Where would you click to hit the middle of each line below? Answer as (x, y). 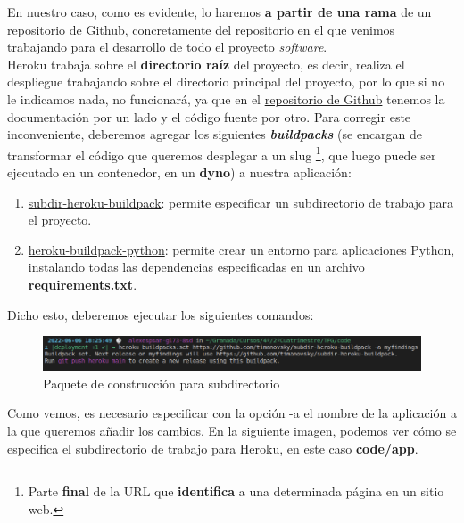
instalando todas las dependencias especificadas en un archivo (196, 267)
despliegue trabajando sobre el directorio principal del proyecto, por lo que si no (226, 82)
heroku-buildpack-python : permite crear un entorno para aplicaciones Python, (241, 249)
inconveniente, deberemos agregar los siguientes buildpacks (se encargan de (215, 134)
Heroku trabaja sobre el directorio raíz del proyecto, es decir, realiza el (206, 64)
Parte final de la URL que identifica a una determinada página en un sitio (236, 491)
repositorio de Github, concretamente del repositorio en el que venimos (201, 29)
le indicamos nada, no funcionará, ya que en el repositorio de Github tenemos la (226, 98)
